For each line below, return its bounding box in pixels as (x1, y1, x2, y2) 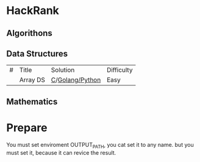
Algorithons (6, 28, 53, 38)
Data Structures (6, 48, 68, 58)
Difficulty (106, 66, 133, 74)
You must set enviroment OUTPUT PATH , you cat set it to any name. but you (6, 141, 194, 150)
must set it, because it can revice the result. (6, 149, 116, 156)
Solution (51, 66, 75, 74)
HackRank (6, 4, 60, 18)
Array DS (19, 76, 46, 84)
